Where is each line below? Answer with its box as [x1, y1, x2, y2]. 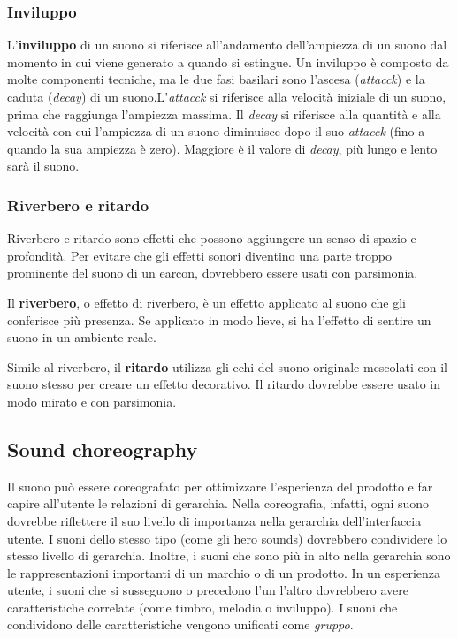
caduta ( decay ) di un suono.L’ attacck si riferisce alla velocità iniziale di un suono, [7, 87, 447, 105]
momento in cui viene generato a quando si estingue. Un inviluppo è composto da [7, 52, 449, 71]
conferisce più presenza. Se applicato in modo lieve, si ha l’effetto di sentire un [7, 310, 431, 329]
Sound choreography [7, 435, 198, 462]
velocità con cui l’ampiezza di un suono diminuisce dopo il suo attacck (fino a [7, 122, 425, 141]
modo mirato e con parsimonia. [7, 392, 177, 410]
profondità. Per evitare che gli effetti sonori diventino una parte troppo [7, 246, 392, 264]
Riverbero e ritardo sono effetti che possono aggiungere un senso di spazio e [7, 229, 416, 247]
